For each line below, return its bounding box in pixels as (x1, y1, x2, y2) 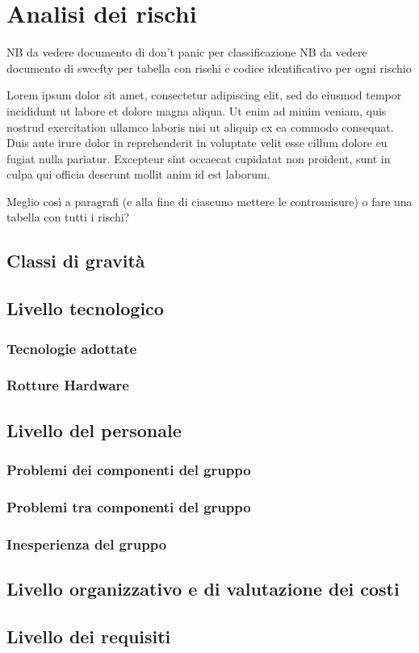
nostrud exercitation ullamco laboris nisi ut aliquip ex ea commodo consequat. (6, 118, 394, 135)
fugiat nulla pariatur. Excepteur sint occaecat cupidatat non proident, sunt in (6, 150, 391, 166)
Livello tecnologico (6, 296, 164, 321)
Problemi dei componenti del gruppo (6, 460, 251, 480)
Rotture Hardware (6, 375, 129, 395)
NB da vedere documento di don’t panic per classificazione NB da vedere (6, 44, 367, 61)
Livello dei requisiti (6, 623, 171, 648)
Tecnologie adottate (6, 338, 137, 358)
